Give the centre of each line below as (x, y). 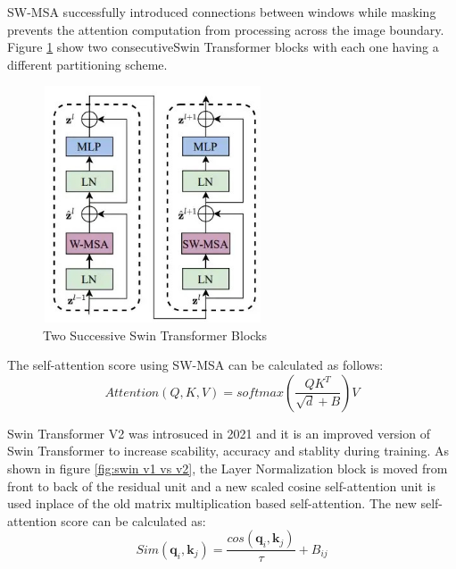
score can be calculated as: (133, 520)
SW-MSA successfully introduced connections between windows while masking (222, 12)
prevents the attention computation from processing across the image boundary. (226, 29)
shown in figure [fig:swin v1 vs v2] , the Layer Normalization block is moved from (228, 468)
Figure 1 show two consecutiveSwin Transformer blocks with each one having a (223, 47)
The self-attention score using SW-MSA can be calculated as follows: (195, 365)
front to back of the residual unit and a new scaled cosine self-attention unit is (221, 485)
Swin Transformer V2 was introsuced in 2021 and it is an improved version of (219, 433)
